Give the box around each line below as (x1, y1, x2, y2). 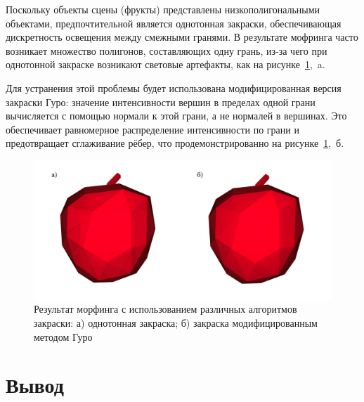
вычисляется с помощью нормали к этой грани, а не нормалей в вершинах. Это (6, 108, 347, 123)
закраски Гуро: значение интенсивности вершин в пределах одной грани (6, 94, 316, 109)
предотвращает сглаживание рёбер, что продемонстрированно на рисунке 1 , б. (6, 136, 344, 150)
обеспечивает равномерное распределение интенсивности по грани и (6, 122, 299, 136)
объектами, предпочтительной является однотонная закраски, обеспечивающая (6, 15, 342, 30)
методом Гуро (34, 329, 93, 344)
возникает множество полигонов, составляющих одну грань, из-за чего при (6, 43, 327, 58)
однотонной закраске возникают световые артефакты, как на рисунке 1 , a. (6, 57, 325, 72)
